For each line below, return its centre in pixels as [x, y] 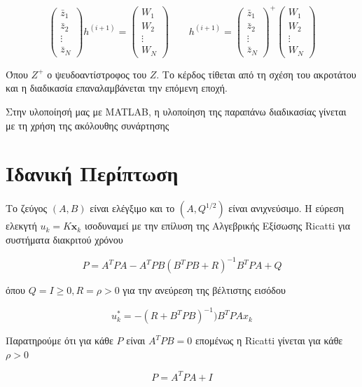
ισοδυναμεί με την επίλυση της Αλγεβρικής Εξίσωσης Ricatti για [217, 226]
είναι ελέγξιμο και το [132, 208]
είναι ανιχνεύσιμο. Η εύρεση [286, 208]
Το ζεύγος [27, 208]
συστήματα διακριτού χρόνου [64, 239]
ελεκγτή [21, 226]
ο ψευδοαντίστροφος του [97, 74]
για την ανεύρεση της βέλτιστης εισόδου [204, 290]
